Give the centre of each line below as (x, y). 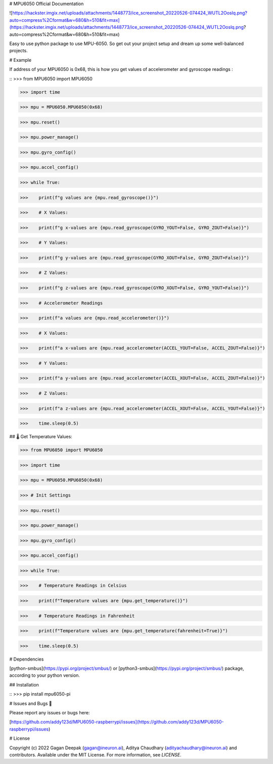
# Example (20, 60)
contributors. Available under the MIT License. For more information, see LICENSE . (95, 754)
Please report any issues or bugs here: (50, 713)
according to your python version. (45, 675)
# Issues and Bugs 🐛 (31, 703)
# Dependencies (27, 659)
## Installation (24, 684)
